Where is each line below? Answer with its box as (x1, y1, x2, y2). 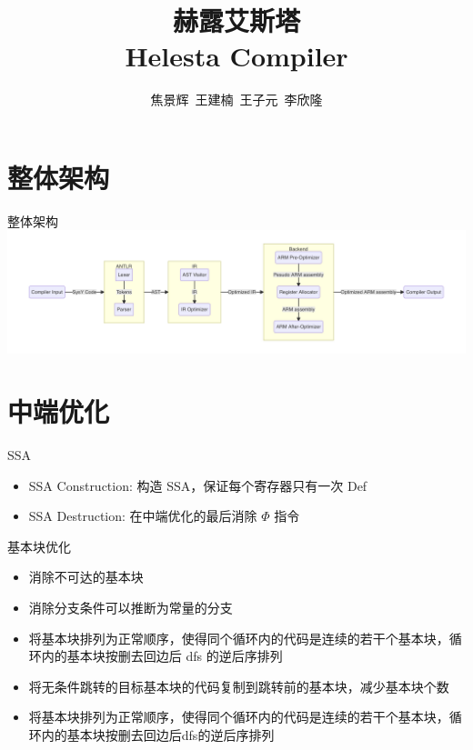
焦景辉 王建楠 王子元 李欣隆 (150, 90, 323, 109)
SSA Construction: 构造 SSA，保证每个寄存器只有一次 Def (28, 475, 367, 495)
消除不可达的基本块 (28, 567, 144, 586)
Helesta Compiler (125, 37, 348, 75)
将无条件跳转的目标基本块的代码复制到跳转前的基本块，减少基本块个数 (28, 676, 449, 695)
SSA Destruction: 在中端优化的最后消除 (28, 506, 257, 525)
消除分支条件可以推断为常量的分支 (28, 597, 233, 616)
